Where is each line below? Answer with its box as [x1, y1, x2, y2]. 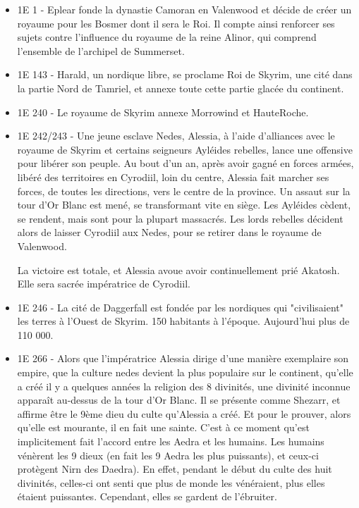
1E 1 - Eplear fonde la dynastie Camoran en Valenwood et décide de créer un [17, 2, 352, 16]
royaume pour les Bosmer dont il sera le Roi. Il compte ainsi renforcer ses [17, 16, 335, 30]
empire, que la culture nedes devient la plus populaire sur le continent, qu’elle [17, 365, 353, 380]
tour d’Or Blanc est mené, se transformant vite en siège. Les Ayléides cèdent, [17, 197, 351, 212]
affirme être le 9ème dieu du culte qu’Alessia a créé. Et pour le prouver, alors [17, 406, 351, 421]
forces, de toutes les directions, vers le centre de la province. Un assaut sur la [17, 183, 351, 198]
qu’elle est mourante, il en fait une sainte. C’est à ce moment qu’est [17, 420, 310, 435]
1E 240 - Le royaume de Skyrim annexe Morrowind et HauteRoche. [17, 104, 309, 119]
